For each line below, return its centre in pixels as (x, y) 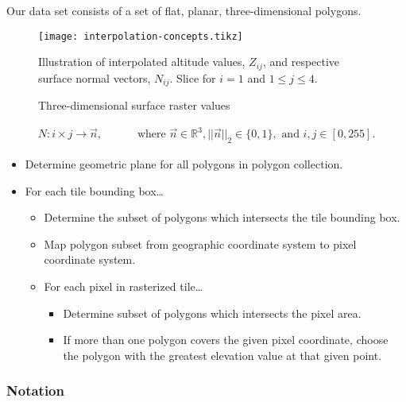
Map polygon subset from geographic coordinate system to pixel (200, 244)
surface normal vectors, (95, 77)
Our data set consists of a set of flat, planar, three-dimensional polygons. (184, 10)
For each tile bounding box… (94, 190)
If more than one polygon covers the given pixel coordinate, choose (226, 340)
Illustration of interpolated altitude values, (142, 62)
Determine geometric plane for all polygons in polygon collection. (184, 164)
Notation (35, 390)
